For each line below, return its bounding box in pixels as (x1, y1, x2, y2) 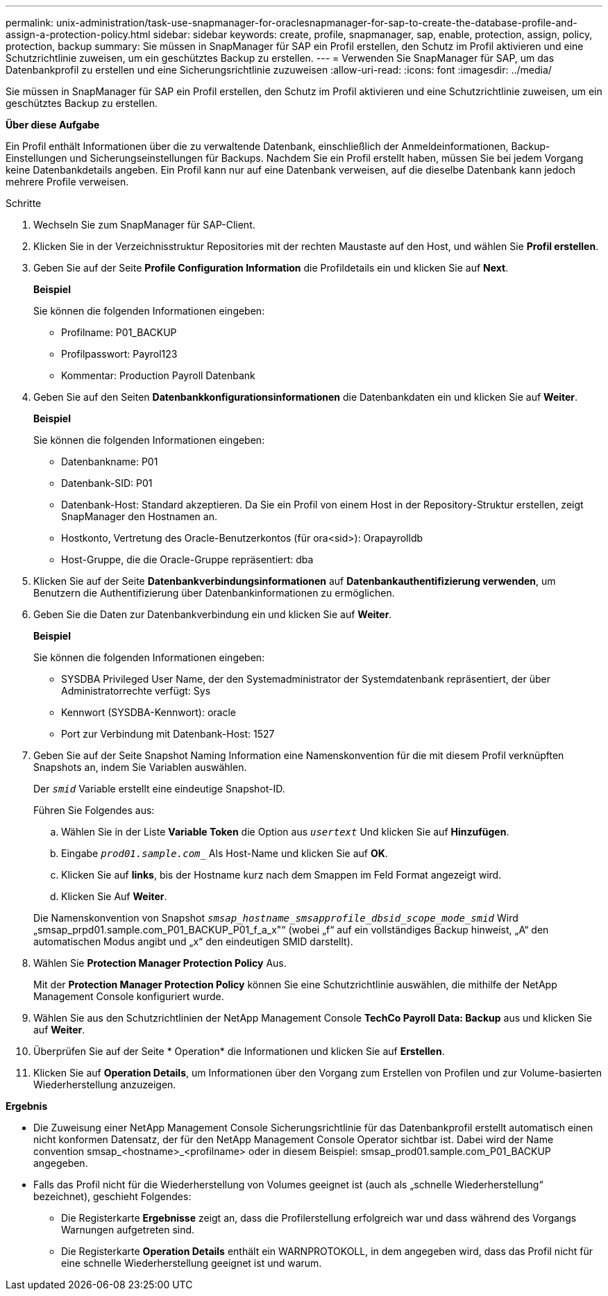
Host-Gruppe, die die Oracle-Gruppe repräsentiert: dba (61, 554, 314, 565)
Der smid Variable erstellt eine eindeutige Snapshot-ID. (33, 783, 285, 795)
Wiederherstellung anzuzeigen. (33, 1079, 176, 1090)
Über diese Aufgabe (6, 119, 100, 131)
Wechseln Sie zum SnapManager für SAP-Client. (33, 219, 255, 231)
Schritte (6, 197, 42, 209)
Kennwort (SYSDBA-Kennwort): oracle (61, 706, 237, 718)
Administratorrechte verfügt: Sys (61, 685, 211, 697)
